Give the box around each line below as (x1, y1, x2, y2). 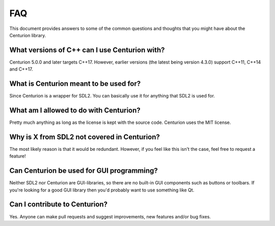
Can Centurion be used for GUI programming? (9, 167, 158, 175)
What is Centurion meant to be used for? (9, 79, 141, 88)
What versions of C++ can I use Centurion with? (9, 46, 165, 54)
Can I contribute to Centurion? (9, 200, 108, 209)
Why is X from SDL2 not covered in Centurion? (9, 133, 160, 141)
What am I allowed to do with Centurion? (9, 106, 141, 114)
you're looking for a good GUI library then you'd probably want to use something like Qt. (9, 187, 195, 193)
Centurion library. (9, 32, 46, 38)
